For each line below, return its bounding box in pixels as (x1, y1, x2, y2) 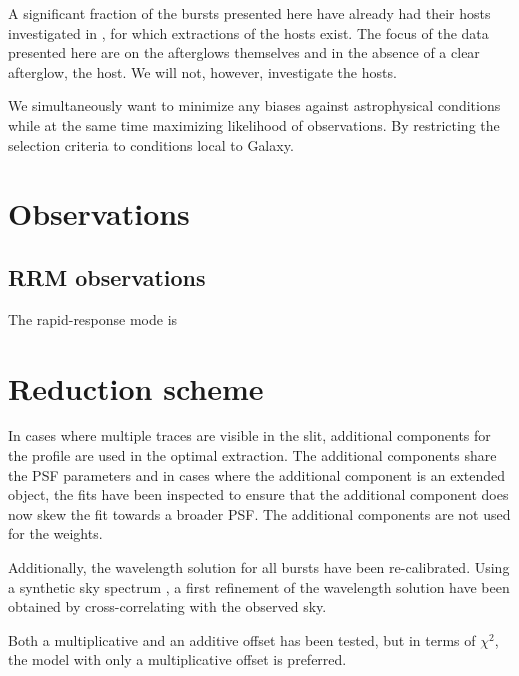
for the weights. (8, 523, 103, 544)
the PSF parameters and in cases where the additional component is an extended (8, 464, 506, 485)
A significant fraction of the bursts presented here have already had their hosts (8, 3, 491, 23)
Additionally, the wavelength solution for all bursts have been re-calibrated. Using (8, 557, 510, 578)
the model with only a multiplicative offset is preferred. (8, 649, 347, 670)
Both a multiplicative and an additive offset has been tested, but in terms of (8, 629, 476, 650)
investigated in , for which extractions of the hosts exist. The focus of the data (8, 22, 489, 43)
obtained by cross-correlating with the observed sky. (8, 596, 327, 617)
